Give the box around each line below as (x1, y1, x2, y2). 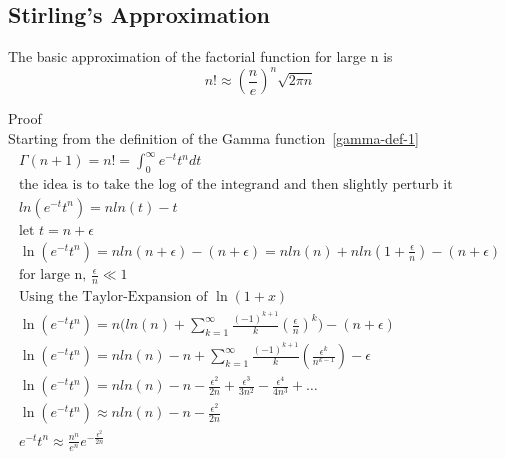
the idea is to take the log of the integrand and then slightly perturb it (18, 177, 453, 192)
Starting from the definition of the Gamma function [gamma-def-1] (8, 127, 419, 148)
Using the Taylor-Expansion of (18, 290, 208, 305)
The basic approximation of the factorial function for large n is (8, 46, 393, 67)
